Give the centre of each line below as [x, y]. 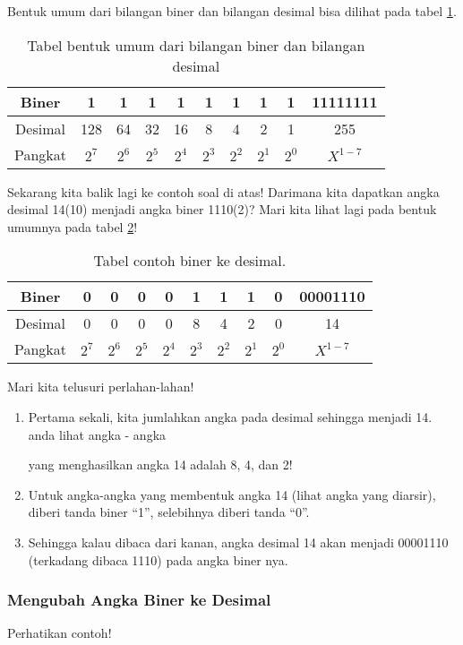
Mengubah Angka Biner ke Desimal [139, 600]
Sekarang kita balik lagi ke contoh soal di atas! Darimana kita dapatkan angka [223, 191]
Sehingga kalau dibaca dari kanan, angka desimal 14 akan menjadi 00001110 [238, 542]
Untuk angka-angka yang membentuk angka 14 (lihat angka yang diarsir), [232, 494]
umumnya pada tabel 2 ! [73, 226]
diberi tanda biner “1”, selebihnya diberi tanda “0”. [169, 512]
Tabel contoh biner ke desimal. [190, 261]
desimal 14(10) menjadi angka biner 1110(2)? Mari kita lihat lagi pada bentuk [222, 209]
